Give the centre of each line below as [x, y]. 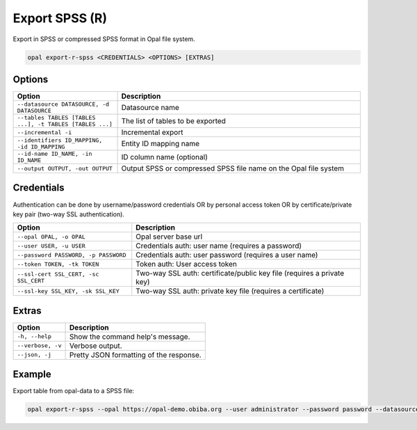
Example [32, 375]
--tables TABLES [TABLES [56, 118]
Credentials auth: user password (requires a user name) [227, 255]
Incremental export [152, 132]
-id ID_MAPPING [41, 147]
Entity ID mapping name [160, 144]
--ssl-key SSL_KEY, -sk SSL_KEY [68, 291]
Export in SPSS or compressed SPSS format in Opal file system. [104, 39]
